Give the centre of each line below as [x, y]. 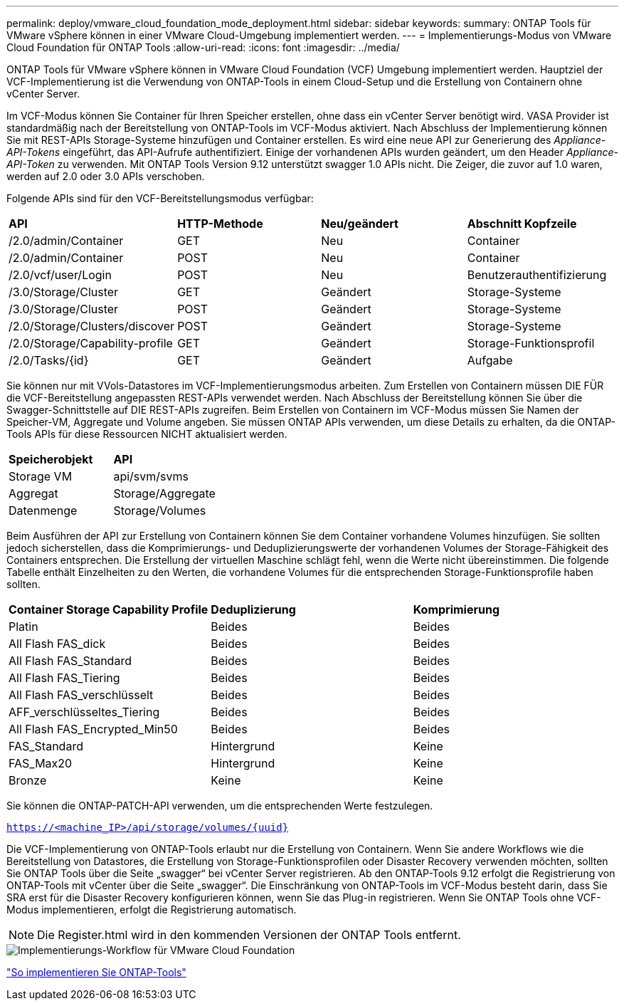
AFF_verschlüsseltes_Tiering [84, 712]
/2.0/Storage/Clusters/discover [92, 326]
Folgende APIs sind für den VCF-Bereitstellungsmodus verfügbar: [160, 198]
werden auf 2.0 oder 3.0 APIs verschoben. [106, 176]
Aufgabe [490, 360]
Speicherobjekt [51, 459]
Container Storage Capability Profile [109, 609]
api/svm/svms [151, 476]
